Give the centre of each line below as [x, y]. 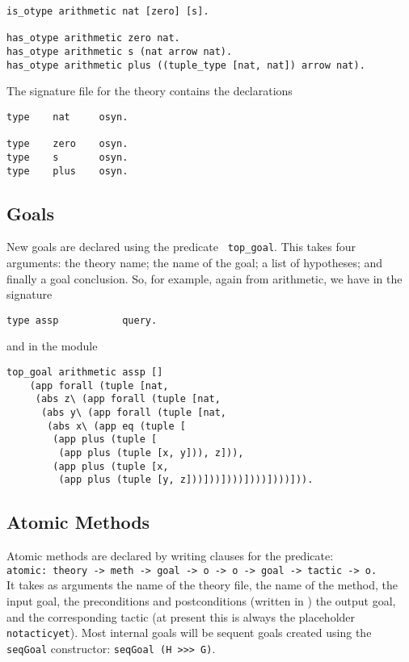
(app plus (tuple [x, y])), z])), [151, 453]
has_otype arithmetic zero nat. [93, 38]
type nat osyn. [67, 117]
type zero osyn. [67, 144]
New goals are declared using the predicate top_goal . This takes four [181, 247]
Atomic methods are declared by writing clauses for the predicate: [170, 556]
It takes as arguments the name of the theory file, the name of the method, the [202, 585]
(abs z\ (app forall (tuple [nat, [128, 399]
